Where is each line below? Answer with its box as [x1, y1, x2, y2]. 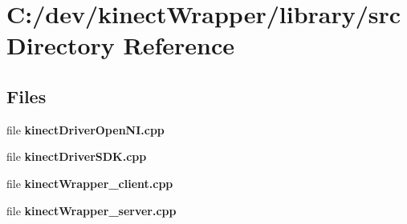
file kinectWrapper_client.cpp [6, 174, 173, 191]
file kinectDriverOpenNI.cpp [6, 121, 165, 138]
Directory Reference [6, 29, 235, 62]
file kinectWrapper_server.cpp [6, 202, 177, 218]
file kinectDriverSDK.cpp [6, 148, 147, 165]
